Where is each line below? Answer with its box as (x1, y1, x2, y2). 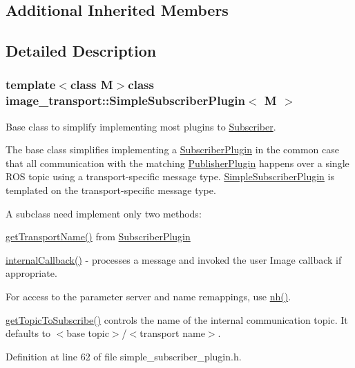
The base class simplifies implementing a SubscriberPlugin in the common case (6, 142, 340, 157)
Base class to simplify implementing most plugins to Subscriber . (6, 119, 276, 133)
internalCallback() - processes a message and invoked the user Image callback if (6, 252, 342, 267)
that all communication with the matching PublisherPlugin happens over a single (6, 155, 349, 170)
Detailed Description (6, 40, 157, 61)
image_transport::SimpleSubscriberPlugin (6, 92, 245, 109)
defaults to (6, 326, 51, 340)
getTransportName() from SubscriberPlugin (6, 229, 191, 244)
